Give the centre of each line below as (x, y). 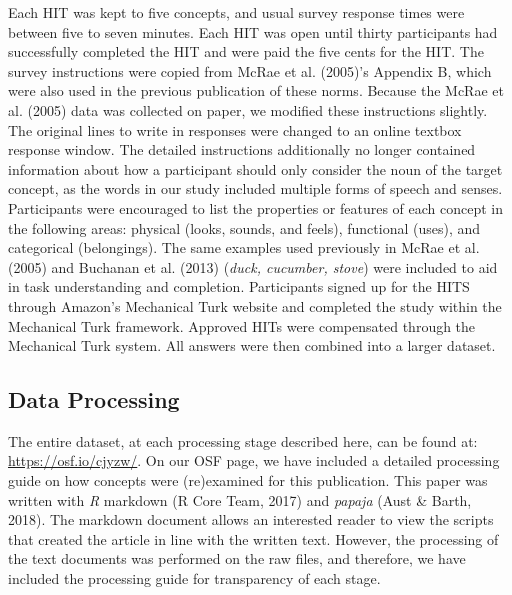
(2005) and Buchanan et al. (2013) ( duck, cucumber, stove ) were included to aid (253, 266)
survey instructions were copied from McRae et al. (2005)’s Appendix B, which (250, 70)
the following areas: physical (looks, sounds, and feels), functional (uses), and (244, 227)
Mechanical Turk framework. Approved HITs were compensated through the (242, 325)
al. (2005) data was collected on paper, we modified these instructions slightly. (248, 109)
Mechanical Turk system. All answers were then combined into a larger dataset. (252, 345)
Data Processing (94, 399)
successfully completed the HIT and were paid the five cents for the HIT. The (246, 51)
